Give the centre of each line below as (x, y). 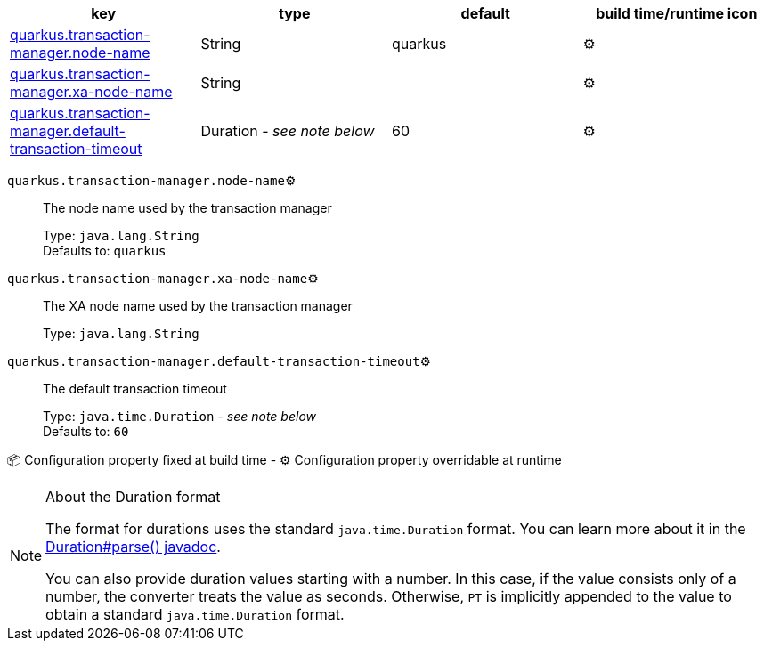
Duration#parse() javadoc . (133, 547)
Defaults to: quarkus (105, 251)
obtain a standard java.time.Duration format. (195, 614)
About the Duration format (133, 497)
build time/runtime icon (677, 13)
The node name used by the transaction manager (187, 208)
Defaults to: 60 (86, 431)
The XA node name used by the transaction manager (198, 306)
